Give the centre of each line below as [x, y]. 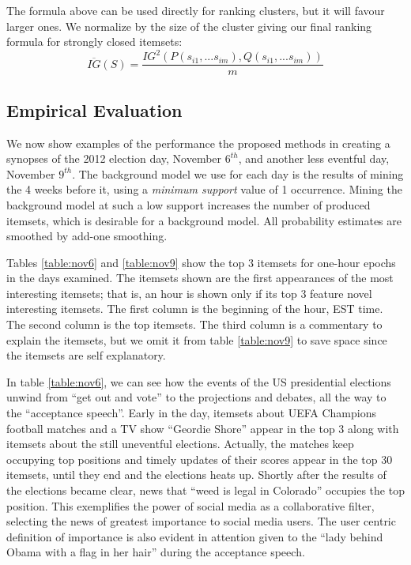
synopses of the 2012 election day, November [114, 158]
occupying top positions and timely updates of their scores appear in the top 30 [200, 459]
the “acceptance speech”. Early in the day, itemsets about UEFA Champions [191, 413]
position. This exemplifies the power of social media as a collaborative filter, [190, 505]
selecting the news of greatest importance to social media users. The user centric [201, 521]
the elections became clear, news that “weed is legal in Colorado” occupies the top [205, 490]
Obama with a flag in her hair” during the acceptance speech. [156, 552]
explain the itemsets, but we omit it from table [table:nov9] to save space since [197, 339]
